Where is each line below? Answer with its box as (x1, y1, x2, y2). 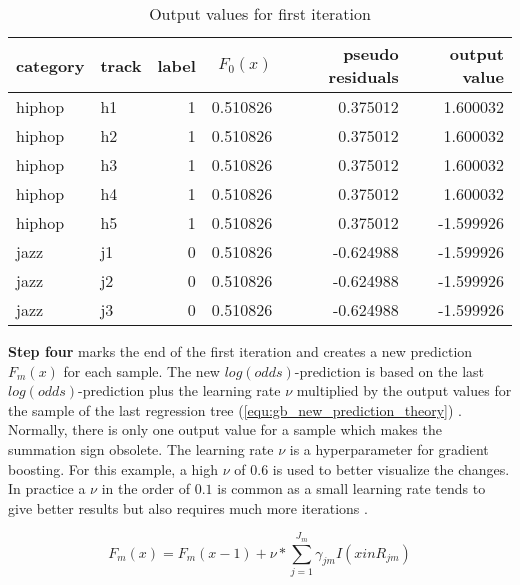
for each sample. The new (63, 360, 220, 381)
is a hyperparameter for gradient (289, 438, 489, 459)
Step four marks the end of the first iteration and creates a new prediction (8, 341, 473, 361)
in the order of (101, 478, 191, 499)
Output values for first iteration (149, 2, 371, 25)
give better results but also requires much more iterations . (8, 497, 368, 518)
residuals (328, 65, 399, 88)
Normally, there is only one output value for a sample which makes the (8, 419, 442, 440)
